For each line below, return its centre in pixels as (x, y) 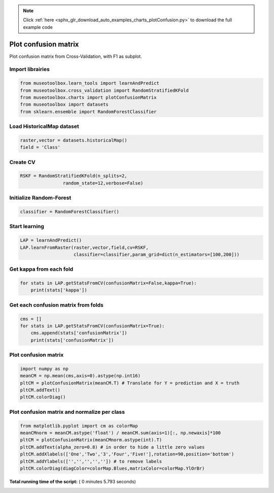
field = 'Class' (40, 147)
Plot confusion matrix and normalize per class (67, 412)
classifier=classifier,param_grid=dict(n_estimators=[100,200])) (157, 254)
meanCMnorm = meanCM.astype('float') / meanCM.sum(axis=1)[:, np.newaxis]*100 (120, 433)
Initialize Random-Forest (40, 198)
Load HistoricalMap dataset (44, 126)
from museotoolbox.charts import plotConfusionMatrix (88, 97)
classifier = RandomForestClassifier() (70, 211)
